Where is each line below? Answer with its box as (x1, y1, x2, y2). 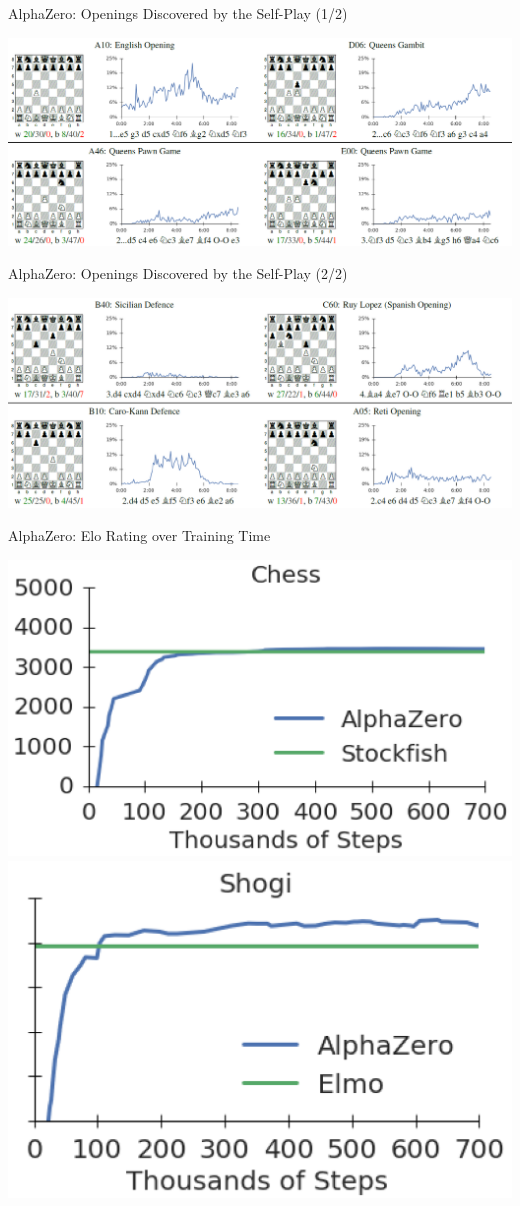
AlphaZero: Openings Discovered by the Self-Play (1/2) (8, 3, 348, 23)
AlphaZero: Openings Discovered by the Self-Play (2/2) (8, 263, 348, 284)
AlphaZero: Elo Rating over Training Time (8, 525, 271, 546)
